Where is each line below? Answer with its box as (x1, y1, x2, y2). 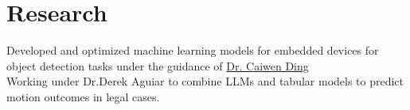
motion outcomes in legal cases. (6, 88, 160, 104)
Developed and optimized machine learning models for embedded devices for (6, 42, 379, 59)
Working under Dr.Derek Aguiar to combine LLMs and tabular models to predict (6, 73, 404, 89)
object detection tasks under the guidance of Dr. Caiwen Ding (6, 57, 309, 74)
